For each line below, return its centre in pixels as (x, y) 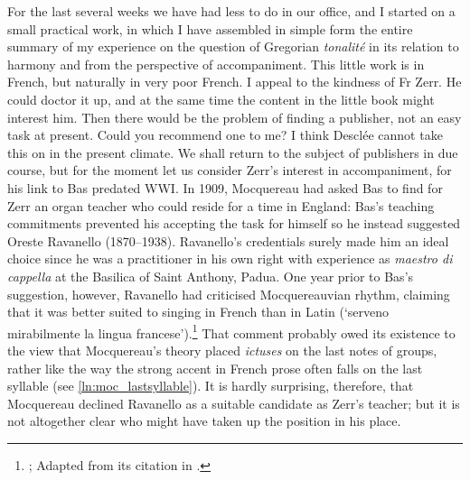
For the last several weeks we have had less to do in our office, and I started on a (231, 11)
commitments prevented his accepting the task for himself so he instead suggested (234, 223)
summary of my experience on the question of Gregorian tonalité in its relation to (233, 46)
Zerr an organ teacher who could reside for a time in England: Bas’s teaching (221, 205)
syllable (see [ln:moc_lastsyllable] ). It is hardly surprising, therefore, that (211, 386)
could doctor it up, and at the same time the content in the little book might (221, 99)
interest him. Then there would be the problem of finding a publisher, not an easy (235, 117)
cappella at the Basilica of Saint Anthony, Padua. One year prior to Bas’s (211, 276)
